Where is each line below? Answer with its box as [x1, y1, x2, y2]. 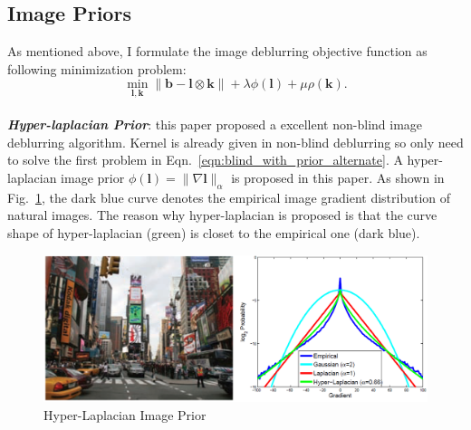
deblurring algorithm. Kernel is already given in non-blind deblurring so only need [7, 132, 464, 151]
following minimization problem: [7, 59, 187, 78]
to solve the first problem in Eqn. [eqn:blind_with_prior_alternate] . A [7, 150, 403, 169]
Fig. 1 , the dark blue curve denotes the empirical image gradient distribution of [7, 187, 451, 206]
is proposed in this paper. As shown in [231, 167, 445, 186]
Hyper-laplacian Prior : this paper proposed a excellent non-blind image [7, 115, 423, 134]
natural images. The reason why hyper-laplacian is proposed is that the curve [7, 205, 437, 225]
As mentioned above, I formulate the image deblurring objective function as [7, 42, 428, 61]
